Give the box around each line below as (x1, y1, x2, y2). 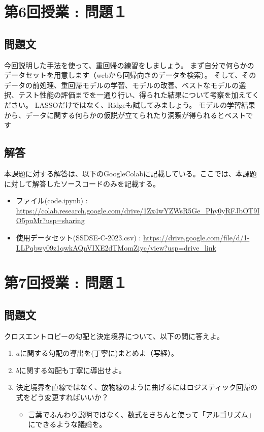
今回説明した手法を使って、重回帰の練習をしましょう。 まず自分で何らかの (4, 59, 254, 70)
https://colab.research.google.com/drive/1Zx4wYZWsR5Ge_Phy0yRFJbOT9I (16, 205, 260, 215)
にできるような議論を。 (28, 419, 107, 429)
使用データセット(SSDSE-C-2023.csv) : (16, 232, 141, 242)
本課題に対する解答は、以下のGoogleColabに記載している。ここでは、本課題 (4, 168, 257, 178)
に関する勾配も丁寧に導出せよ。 (19, 364, 126, 375)
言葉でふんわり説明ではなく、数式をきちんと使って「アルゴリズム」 (28, 409, 255, 419)
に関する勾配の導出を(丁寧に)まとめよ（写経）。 (20, 348, 179, 358)
